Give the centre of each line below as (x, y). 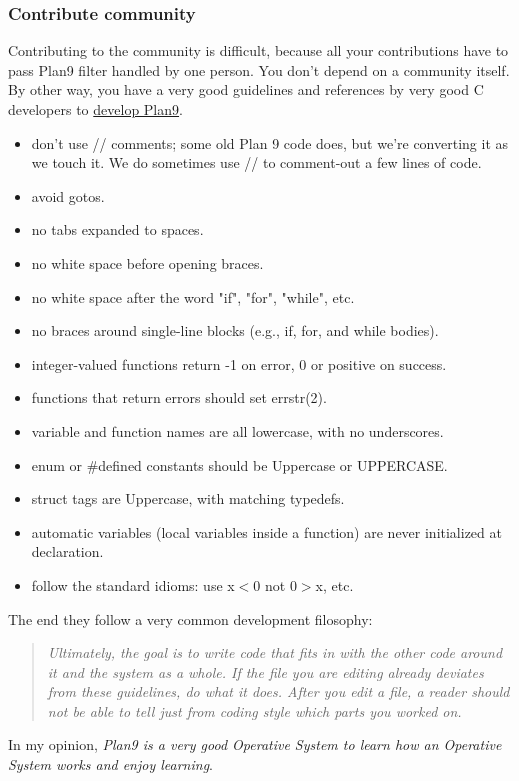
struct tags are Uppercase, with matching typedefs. (188, 498)
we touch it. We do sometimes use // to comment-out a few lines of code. (256, 162)
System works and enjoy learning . (111, 764)
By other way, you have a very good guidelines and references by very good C (246, 89)
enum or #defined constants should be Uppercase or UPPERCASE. (239, 464)
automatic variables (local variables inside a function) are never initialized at (266, 531)
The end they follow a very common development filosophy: (190, 618)
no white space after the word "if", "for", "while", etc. (193, 296)
